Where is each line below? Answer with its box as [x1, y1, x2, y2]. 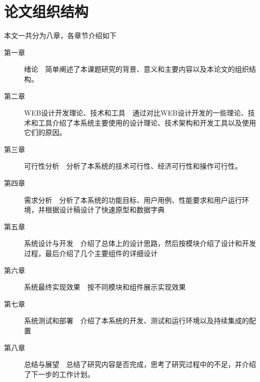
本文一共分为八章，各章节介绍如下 [4, 30, 116, 41]
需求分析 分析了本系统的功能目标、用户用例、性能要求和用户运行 [24, 194, 242, 205]
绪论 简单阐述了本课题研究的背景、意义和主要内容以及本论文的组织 [24, 64, 249, 74]
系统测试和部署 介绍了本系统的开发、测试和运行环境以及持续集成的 [24, 315, 249, 326]
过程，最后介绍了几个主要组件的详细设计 [24, 248, 158, 259]
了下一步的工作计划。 [24, 368, 94, 379]
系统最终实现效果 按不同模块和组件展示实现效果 [24, 282, 186, 292]
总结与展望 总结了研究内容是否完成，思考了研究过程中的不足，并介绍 [24, 359, 256, 369]
